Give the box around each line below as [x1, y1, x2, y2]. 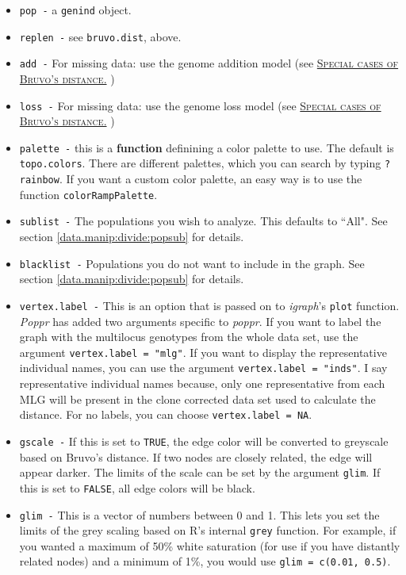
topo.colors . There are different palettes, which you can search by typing [19, 155, 381, 171]
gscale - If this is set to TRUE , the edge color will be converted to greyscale [19, 432, 389, 449]
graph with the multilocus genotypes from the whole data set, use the [19, 328, 358, 345]
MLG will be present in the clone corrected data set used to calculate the [19, 390, 376, 407]
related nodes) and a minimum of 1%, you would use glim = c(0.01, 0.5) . [19, 553, 391, 569]
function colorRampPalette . [19, 186, 158, 202]
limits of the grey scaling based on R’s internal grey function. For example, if [19, 522, 396, 539]
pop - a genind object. [19, 2, 132, 17]
